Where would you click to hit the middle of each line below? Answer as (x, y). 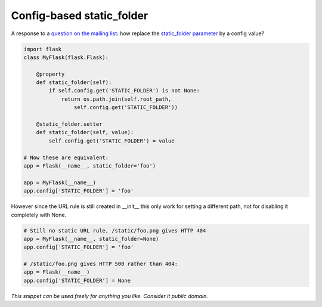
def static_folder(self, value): (85, 132)
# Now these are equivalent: (66, 157)
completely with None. (39, 215)
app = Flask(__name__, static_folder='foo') (90, 166)
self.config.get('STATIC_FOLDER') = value (112, 141)
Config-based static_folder (80, 15)
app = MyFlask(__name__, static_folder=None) (91, 239)
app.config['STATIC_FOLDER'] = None (77, 280)
